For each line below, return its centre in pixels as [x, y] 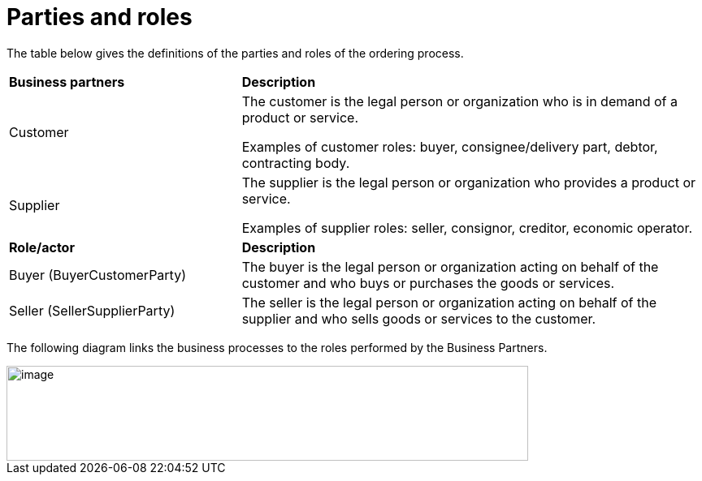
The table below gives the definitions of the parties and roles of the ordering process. [235, 53]
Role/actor [42, 247]
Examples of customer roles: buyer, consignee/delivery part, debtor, [450, 146]
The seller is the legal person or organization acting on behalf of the [449, 302]
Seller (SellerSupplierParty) [92, 310]
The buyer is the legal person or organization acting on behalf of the [450, 266]
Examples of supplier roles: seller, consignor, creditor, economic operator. [467, 228]
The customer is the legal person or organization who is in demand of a [459, 101]
